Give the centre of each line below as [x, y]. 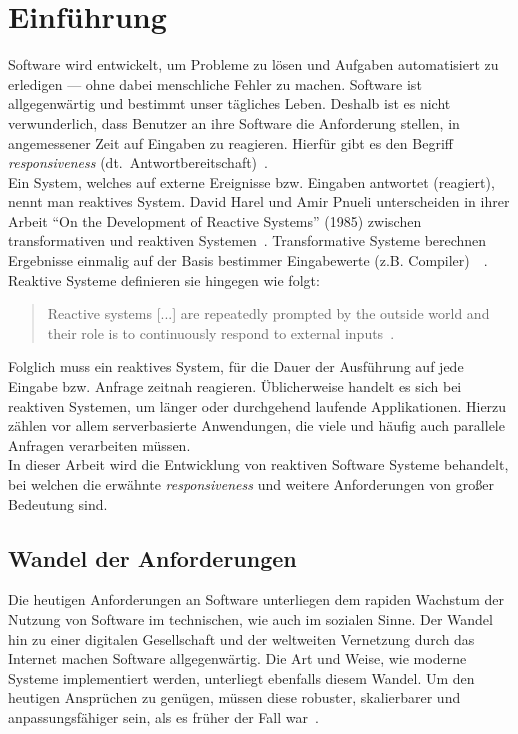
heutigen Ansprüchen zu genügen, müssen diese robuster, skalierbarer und [234, 697]
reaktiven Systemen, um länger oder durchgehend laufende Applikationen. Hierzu [257, 405]
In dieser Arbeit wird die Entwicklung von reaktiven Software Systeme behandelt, [258, 464]
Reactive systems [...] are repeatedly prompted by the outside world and [268, 313]
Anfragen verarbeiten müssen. [99, 444]
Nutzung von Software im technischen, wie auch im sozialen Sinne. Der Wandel [250, 618]
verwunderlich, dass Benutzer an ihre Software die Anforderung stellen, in [234, 122]
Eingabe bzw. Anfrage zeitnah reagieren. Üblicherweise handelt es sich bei [235, 386]
